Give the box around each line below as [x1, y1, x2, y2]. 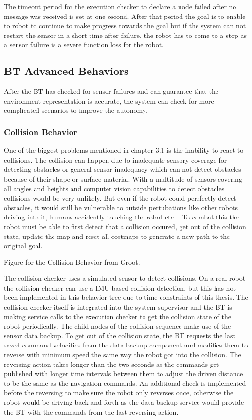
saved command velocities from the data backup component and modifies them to [4, 340, 248, 350]
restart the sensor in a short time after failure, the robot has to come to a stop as [4, 30, 247, 40]
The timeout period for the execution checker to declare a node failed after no [4, 1, 236, 11]
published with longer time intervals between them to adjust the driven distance [4, 368, 243, 379]
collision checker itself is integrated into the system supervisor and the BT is [4, 302, 232, 312]
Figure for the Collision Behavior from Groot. [4, 256, 140, 267]
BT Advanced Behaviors [4, 63, 129, 78]
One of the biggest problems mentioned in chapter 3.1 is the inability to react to [4, 145, 244, 155]
